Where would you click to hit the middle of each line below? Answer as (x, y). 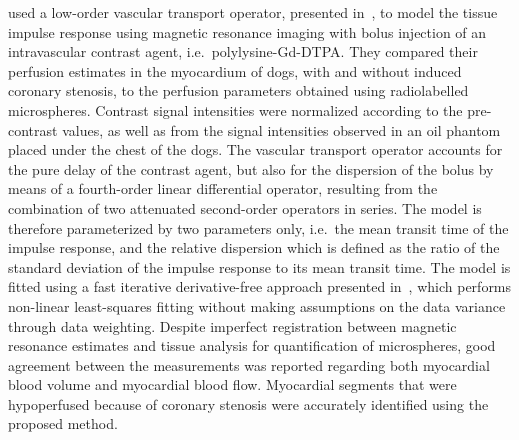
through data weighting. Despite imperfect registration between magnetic (232, 325)
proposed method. (63, 423)
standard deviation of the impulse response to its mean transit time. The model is (259, 266)
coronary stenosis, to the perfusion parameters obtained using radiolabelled (238, 90)
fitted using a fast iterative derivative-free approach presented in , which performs (260, 286)
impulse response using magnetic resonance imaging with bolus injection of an (247, 31)
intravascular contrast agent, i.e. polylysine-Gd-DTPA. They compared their (243, 51)
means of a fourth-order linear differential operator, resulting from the (223, 188)
